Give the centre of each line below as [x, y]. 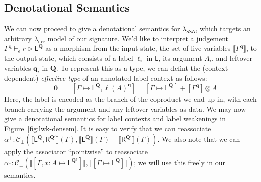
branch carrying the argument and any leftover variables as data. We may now [125, 108]
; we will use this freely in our [180, 162]
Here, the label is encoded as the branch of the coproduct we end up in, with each [130, 98]
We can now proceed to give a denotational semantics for [92, 28]
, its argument [180, 58]
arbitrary [18, 38]
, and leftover [232, 58]
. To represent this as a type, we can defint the [128, 68]
